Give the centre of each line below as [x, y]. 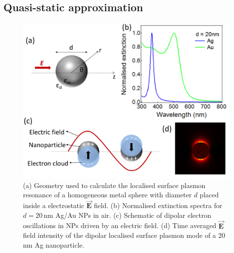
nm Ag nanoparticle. [54, 244]
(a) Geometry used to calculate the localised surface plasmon [114, 185]
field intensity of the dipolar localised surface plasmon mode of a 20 [124, 235]
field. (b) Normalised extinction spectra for [158, 205]
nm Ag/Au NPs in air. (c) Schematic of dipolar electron [128, 215]
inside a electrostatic [54, 205]
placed [209, 195]
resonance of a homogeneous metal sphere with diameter [107, 195]
